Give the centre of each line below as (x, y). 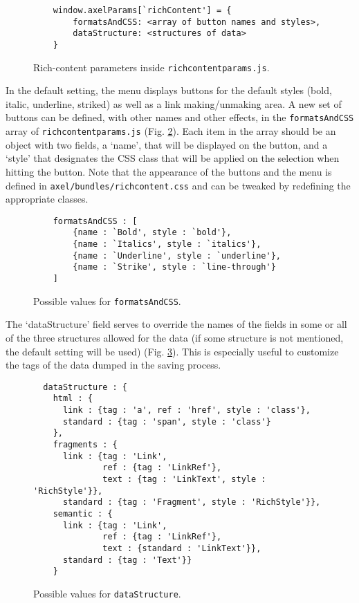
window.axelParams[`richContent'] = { (142, 10)
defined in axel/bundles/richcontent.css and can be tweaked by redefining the (178, 185)
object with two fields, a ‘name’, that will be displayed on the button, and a (167, 144)
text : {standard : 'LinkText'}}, (182, 548)
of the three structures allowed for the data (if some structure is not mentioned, (175, 337)
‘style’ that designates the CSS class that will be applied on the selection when (173, 158)
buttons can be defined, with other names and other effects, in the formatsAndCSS (180, 117)
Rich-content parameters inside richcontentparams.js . (151, 67)
